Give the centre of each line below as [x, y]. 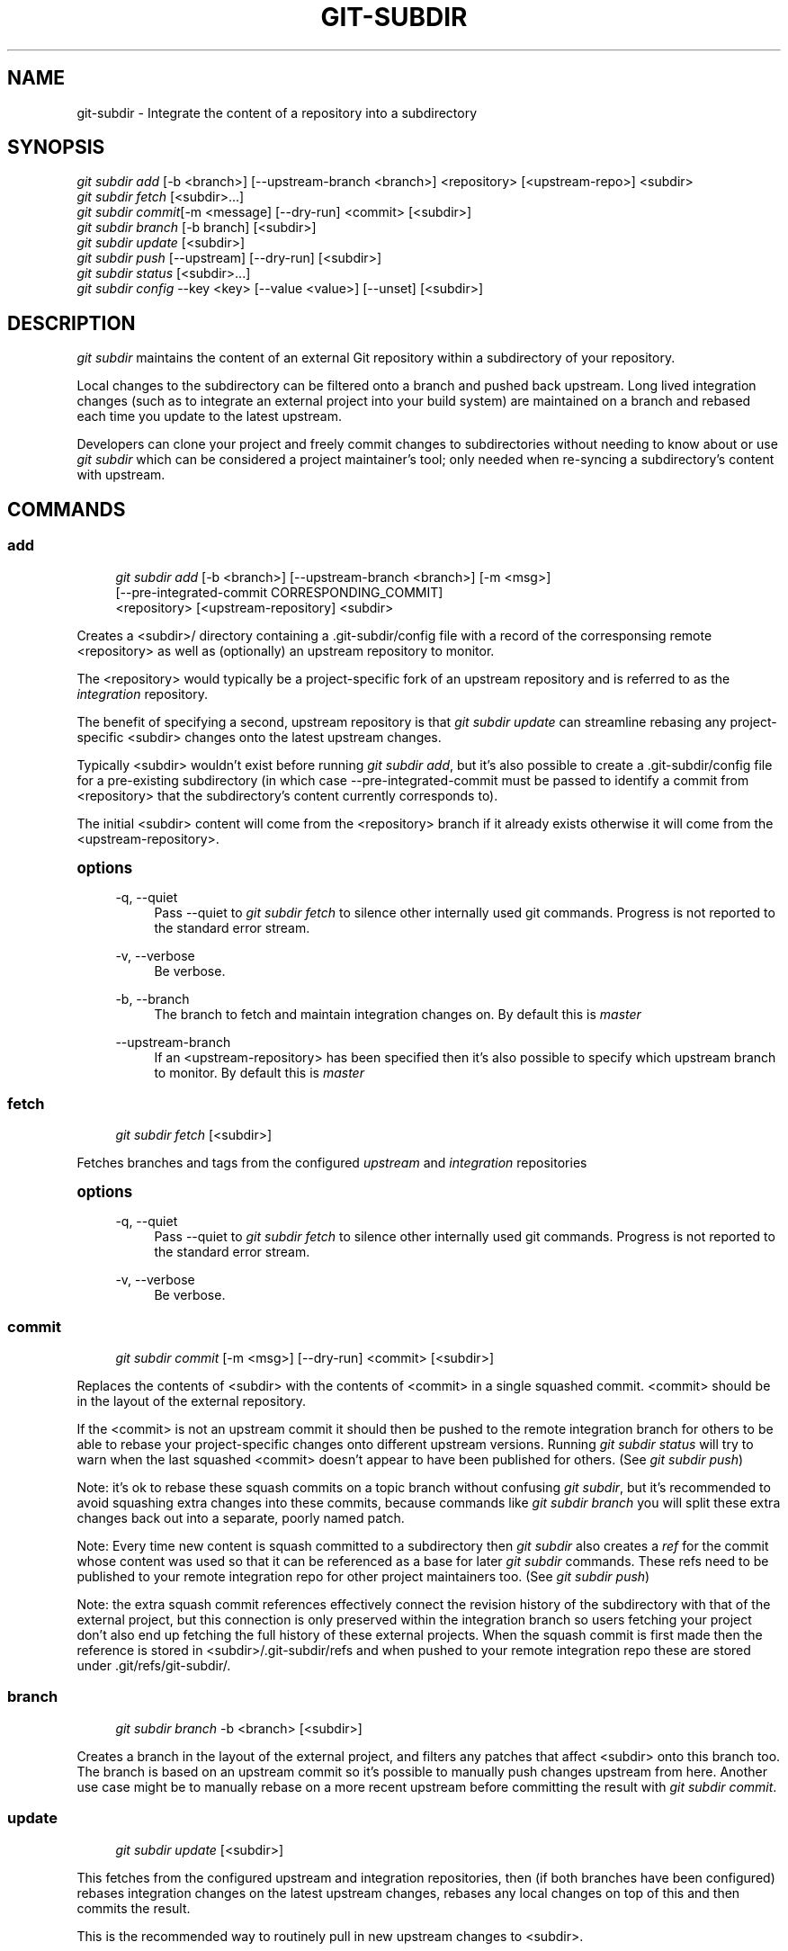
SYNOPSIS [56, 148]
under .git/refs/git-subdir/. [154, 1665]
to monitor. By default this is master [259, 1072]
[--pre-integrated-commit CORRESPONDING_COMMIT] [279, 592]
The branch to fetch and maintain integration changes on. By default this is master [398, 1014]
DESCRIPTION [72, 323]
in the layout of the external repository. [192, 1401]
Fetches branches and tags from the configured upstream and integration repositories [332, 1163]
